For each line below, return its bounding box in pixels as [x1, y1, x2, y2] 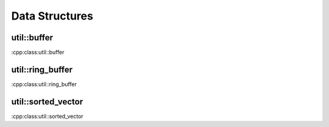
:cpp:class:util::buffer [11, 49, 65, 56]
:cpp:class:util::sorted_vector [11, 112, 83, 120]
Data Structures [11, 9, 94, 23]
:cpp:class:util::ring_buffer [11, 80, 77, 88]
